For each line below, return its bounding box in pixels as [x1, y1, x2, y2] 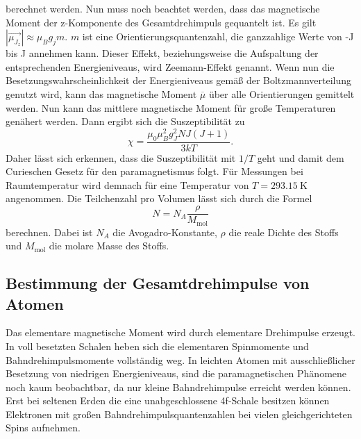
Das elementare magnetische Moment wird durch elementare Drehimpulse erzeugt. [6, 325, 356, 340]
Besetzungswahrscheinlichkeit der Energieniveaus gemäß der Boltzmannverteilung [6, 73, 352, 88]
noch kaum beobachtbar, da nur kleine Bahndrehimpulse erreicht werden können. [6, 379, 351, 394]
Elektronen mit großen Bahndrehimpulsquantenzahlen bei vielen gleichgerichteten [6, 406, 353, 421]
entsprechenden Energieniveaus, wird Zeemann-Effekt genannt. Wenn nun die [6, 59, 335, 74]
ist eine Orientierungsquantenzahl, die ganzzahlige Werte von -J [82, 29, 354, 44]
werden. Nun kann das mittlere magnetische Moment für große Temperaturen [6, 100, 336, 115]
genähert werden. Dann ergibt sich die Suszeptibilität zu [6, 114, 245, 129]
